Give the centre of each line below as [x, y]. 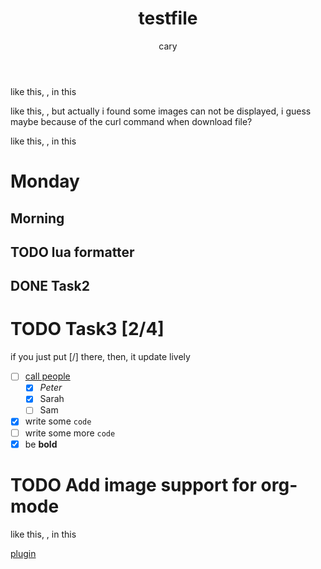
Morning [37, 218]
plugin [23, 553]
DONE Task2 [50, 286]
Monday [45, 181]
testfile [168, 18]
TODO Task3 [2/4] [87, 329]
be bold [41, 444]
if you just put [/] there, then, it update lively [100, 357]
